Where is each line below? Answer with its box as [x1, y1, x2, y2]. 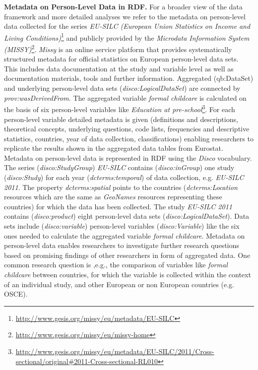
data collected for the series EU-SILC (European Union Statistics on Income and [4, 21, 251, 31]
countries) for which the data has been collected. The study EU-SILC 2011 [4, 201, 232, 211]
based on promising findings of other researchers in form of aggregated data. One [4, 249, 251, 260]
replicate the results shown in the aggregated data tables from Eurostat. [4, 143, 223, 153]
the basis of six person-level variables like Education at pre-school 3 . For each [4, 103, 235, 114]
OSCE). [4, 289, 28, 299]
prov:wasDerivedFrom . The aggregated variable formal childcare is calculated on [4, 92, 247, 103]
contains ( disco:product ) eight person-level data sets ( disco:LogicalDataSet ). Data [4, 211, 250, 221]
